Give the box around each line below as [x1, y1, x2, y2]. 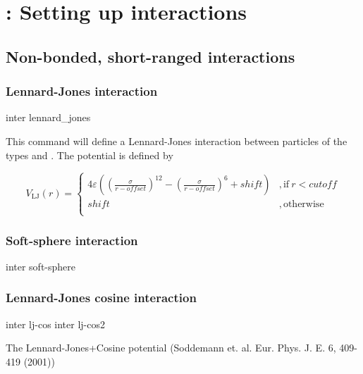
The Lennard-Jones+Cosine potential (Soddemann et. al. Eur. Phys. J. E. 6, [6, 340, 336, 355]
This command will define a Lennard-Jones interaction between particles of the [6, 133, 347, 148]
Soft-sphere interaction [6, 231, 138, 249]
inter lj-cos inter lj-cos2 [6, 316, 105, 331]
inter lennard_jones [6, 110, 91, 125]
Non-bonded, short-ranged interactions [6, 45, 295, 67]
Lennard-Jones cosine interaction [6, 289, 197, 306]
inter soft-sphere [6, 258, 76, 273]
